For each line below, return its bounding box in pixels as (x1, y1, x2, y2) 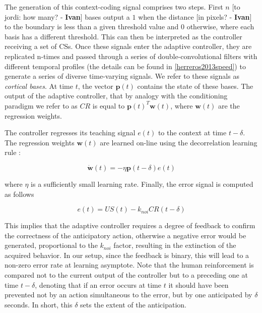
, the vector (78, 80, 113, 91)
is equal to (92, 100, 125, 111)
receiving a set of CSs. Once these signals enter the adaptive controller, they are (5, 41, 252, 51)
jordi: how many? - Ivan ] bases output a (5, 11, 130, 22)
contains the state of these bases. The (137, 80, 253, 91)
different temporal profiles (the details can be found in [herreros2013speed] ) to (5, 61, 246, 71)
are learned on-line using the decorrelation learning (100, 137, 257, 147)
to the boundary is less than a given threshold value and (5, 21, 179, 32)
